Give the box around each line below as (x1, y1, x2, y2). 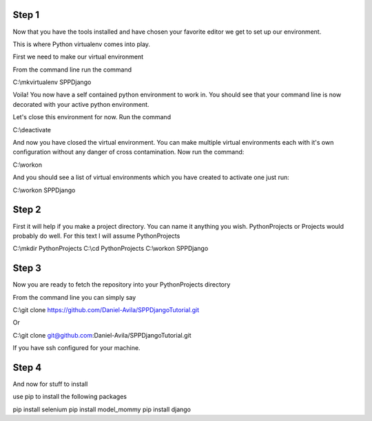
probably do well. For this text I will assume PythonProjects (12, 232, 180, 240)
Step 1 (12, 9, 40, 21)
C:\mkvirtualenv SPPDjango (12, 78, 92, 86)
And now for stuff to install (12, 380, 88, 389)
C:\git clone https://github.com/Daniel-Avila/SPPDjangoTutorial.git (12, 305, 200, 314)
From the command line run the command (12, 65, 132, 74)
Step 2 (12, 204, 41, 216)
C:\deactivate (12, 125, 52, 134)
